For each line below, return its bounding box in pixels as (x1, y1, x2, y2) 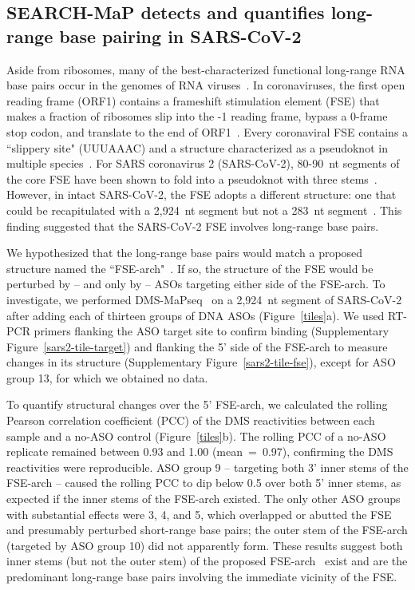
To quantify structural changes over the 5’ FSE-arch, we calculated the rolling (6, 396, 388, 413)
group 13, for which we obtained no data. (6, 369, 208, 386)
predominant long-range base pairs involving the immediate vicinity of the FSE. (6, 568, 397, 584)
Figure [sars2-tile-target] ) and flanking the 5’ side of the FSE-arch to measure (6, 338, 388, 354)
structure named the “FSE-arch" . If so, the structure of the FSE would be (6, 259, 373, 276)
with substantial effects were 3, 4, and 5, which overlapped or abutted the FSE (6, 505, 392, 522)
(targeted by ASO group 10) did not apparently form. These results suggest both (6, 537, 403, 553)
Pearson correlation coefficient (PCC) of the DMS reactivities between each (6, 412, 375, 429)
